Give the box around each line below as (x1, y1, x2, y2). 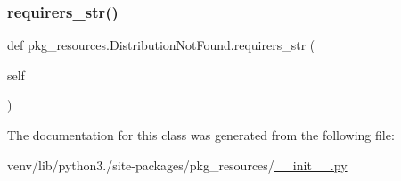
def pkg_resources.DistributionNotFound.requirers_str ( (7, 36, 315, 54)
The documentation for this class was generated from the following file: (7, 126, 395, 144)
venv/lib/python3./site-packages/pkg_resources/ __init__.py (7, 155, 348, 174)
